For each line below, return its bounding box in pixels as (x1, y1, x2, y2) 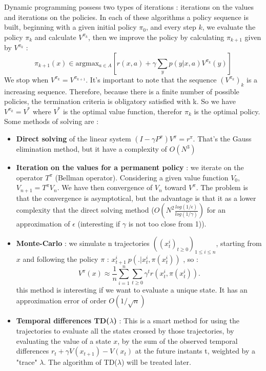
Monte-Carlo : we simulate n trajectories (16, 237, 150, 248)
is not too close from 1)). (128, 218, 207, 229)
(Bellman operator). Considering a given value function (55, 172, 229, 182)
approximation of (16, 218, 70, 229)
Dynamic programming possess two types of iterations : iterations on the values (4, 2, 254, 12)
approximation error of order (16, 295, 107, 306)
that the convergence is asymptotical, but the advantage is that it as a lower (16, 192, 256, 203)
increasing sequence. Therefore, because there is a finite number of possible (4, 86, 239, 96)
